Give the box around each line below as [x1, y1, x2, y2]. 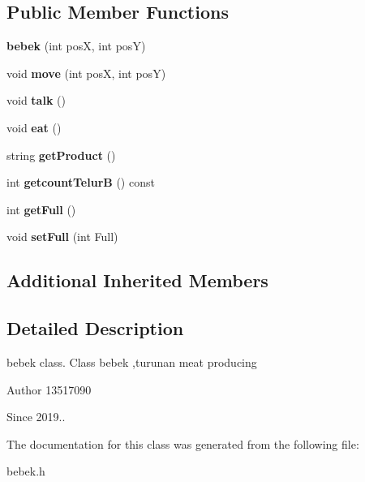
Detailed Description [6, 316, 184, 341]
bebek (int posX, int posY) [6, 37, 146, 54]
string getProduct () [6, 146, 116, 163]
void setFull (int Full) [6, 228, 118, 245]
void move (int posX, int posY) [6, 64, 166, 81]
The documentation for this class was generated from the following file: [6, 435, 359, 452]
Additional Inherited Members [6, 268, 268, 293]
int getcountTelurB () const [6, 174, 155, 191]
